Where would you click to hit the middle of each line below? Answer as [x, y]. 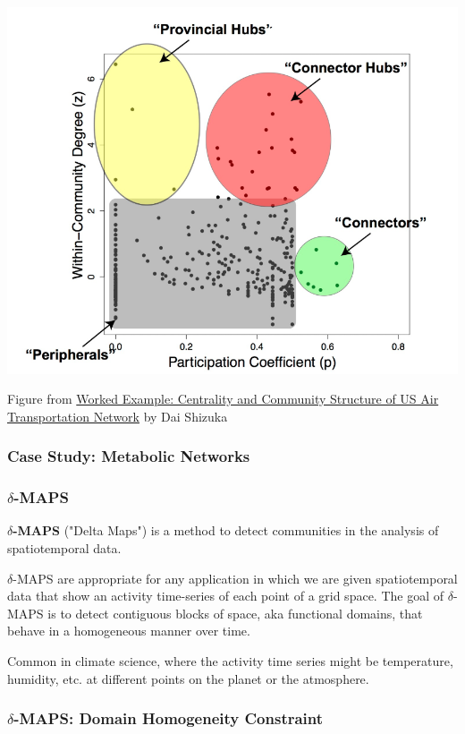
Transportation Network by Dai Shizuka [118, 416]
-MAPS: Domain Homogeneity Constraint [169, 718]
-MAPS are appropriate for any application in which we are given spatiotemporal [235, 578]
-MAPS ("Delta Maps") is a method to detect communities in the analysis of [226, 530]
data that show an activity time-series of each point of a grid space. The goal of [226, 596]
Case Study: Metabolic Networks [129, 456]
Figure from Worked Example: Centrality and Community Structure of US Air [223, 399]
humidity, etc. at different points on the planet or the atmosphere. [188, 678]
